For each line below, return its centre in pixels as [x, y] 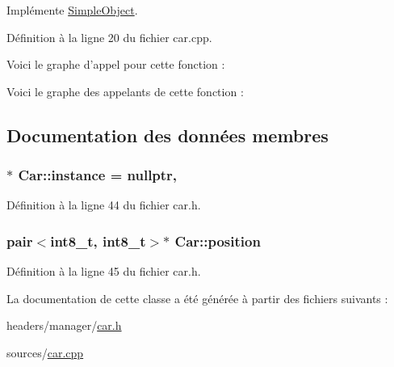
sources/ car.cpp [45, 352]
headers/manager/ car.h [64, 325]
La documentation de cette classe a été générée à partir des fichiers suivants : [197, 298]
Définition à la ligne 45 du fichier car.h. [104, 271]
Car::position [218, 240]
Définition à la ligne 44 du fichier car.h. [104, 205]
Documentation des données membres [168, 135]
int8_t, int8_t [98, 240]
